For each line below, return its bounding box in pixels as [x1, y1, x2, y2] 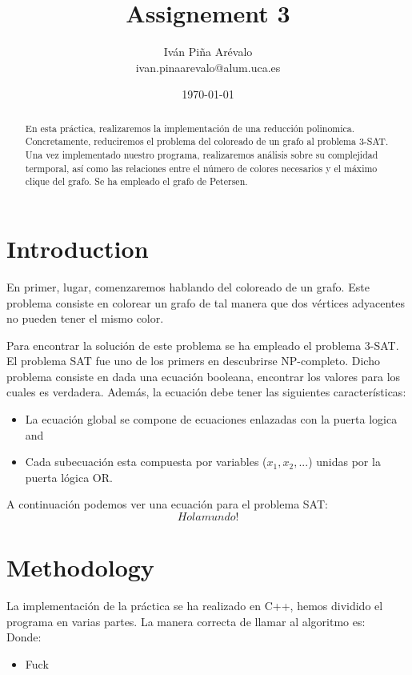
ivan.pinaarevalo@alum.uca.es [135, 58, 281, 75]
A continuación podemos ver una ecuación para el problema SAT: [6, 496, 328, 512]
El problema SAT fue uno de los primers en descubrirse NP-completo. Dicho [6, 352, 380, 369]
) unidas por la [308, 453, 381, 470]
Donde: [6, 629, 42, 645]
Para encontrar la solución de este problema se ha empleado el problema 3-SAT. [6, 336, 399, 353]
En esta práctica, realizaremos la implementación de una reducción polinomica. [25, 121, 355, 135]
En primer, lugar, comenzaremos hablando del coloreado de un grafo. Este [6, 278, 370, 295]
